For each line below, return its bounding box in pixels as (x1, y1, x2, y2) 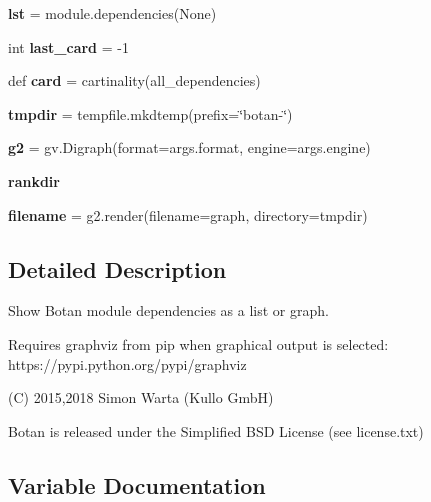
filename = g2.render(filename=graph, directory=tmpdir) (8, 204, 368, 225)
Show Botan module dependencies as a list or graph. (8, 300, 329, 321)
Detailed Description (8, 253, 227, 284)
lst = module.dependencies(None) (8, 3, 217, 23)
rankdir (8, 170, 60, 191)
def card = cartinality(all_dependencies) (8, 70, 261, 91)
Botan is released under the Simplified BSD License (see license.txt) (8, 420, 424, 441)
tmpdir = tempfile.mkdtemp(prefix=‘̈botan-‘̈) (8, 103, 293, 124)
